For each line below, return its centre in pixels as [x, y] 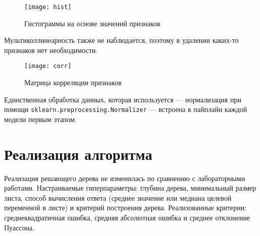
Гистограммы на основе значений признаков [92, 23]
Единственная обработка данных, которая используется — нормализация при [123, 99]
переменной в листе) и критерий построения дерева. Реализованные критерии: [125, 208]
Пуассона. [19, 227]
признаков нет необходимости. [51, 50]
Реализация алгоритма [78, 154]
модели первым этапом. [40, 119]
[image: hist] [48, 7]
